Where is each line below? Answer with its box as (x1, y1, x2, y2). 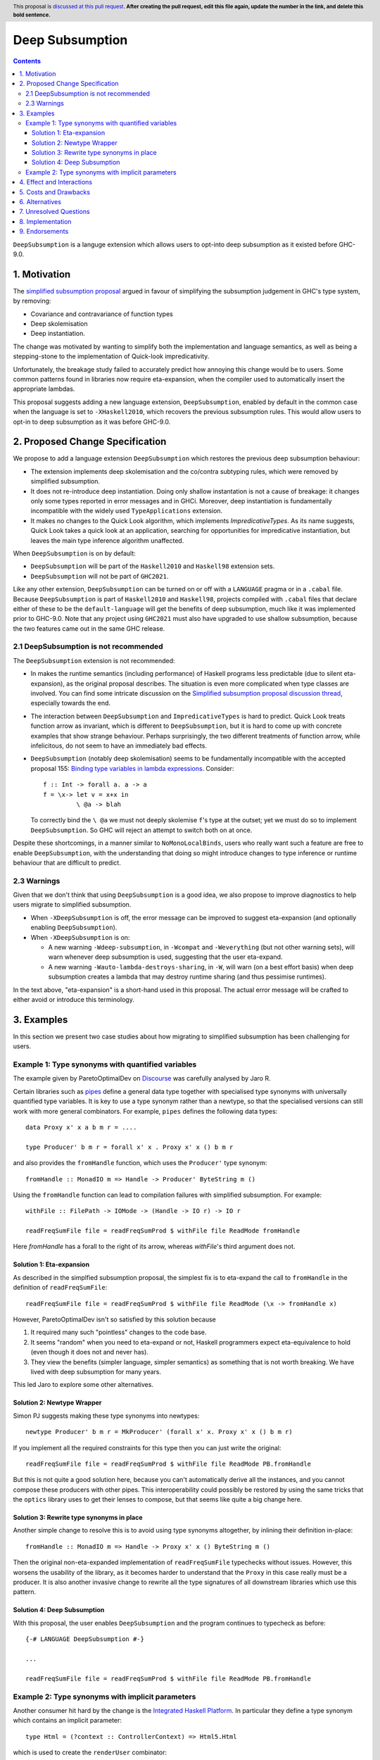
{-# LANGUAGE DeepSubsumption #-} (25, 1635, 144, 1643)
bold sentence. (13, 11, 51, 18)
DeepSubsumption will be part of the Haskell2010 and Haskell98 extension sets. (30, 562, 275, 570)
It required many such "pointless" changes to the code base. (30, 1328, 207, 1337)
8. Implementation (19, 217, 72, 225)
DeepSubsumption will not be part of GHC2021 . (30, 572, 169, 580)
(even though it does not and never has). (30, 1348, 149, 1357)
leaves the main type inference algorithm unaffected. (30, 536, 184, 545)
